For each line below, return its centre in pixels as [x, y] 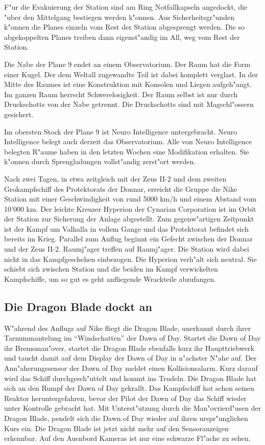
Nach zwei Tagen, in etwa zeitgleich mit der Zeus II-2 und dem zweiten [115, 178]
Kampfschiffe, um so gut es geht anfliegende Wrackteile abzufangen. [110, 279]
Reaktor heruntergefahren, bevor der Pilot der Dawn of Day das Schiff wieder [125, 398]
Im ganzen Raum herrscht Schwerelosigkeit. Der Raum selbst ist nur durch [121, 94]
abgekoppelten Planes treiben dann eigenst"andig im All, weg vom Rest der [122, 37]
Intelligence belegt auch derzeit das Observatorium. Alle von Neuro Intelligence [128, 141]
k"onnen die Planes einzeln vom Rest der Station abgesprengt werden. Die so [124, 27]
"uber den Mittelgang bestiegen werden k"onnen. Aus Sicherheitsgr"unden [119, 17]
